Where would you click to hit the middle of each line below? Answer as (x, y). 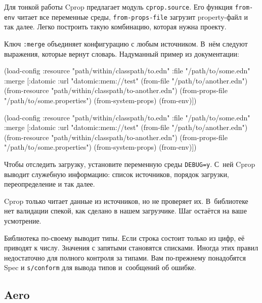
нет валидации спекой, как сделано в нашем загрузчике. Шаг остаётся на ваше (125, 211)
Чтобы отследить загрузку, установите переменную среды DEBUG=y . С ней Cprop (130, 164)
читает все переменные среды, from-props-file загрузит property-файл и (133, 16)
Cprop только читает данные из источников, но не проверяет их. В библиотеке (126, 201)
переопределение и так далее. (50, 184)
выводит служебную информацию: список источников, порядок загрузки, (117, 174)
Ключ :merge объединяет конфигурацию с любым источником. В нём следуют (126, 43)
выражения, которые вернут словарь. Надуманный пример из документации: (122, 53)
